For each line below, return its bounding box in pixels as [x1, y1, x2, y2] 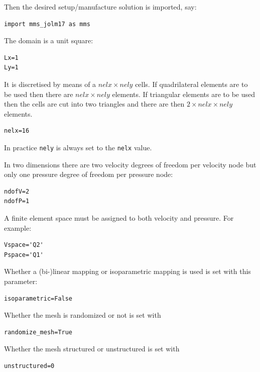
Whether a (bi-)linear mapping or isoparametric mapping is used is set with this [4, 266, 251, 276]
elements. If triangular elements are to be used [112, 88, 255, 99]
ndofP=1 [4, 198, 30, 205]
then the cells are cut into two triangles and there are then [4, 99, 185, 109]
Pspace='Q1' [4, 251, 44, 258]
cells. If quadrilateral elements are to [135, 78, 248, 89]
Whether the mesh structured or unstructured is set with [4, 343, 180, 354]
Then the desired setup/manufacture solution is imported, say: [4, 2, 197, 12]
